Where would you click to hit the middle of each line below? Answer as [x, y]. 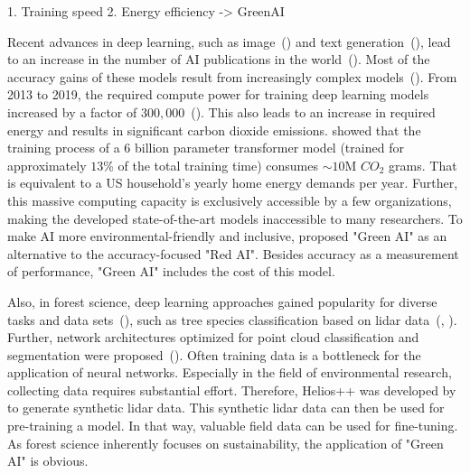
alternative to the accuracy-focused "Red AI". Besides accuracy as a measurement [233, 253]
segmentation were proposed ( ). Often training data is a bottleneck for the [214, 354]
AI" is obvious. [48, 461]
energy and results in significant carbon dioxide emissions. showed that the [214, 130]
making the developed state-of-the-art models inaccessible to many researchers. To [235, 218]
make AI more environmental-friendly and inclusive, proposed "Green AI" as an [227, 236]
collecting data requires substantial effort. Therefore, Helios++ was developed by [232, 390]
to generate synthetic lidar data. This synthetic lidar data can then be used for [226, 408]
